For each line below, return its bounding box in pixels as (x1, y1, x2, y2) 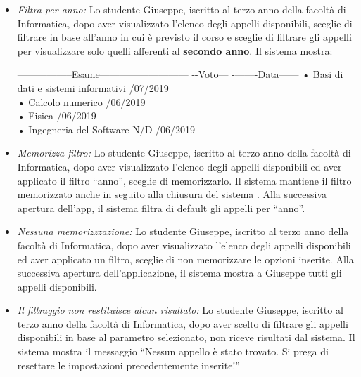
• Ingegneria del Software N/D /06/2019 (17, 121, 196, 136)
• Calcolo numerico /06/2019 (17, 94, 146, 109)
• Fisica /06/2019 (17, 108, 96, 123)
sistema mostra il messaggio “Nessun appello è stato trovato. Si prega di (17, 344, 329, 359)
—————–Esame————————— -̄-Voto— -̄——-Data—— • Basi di (17, 67, 343, 81)
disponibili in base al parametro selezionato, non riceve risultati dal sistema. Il (17, 330, 355, 345)
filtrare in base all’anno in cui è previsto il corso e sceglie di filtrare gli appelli (17, 29, 352, 44)
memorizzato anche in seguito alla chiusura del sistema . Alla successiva (17, 187, 327, 201)
